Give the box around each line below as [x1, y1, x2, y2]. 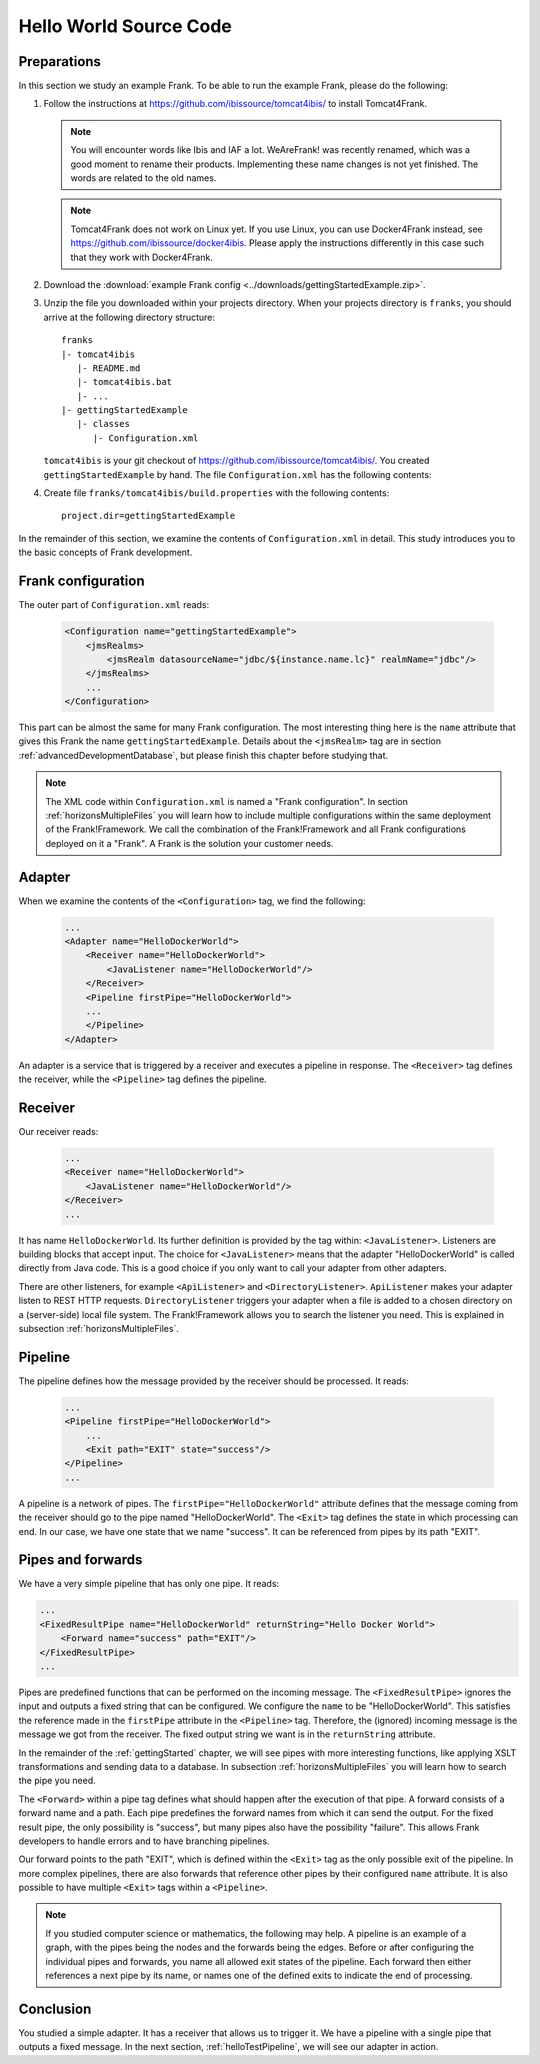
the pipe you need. [18, 1775, 96, 1787]
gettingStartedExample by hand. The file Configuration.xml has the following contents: [43, 468, 432, 480]
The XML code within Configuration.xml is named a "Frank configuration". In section [45, 795, 409, 807]
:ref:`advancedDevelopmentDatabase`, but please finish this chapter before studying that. [18, 749, 389, 761]
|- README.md [76, 362, 141, 374]
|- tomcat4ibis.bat [76, 376, 173, 388]
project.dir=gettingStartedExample [61, 510, 236, 522]
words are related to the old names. [70, 172, 217, 184]
